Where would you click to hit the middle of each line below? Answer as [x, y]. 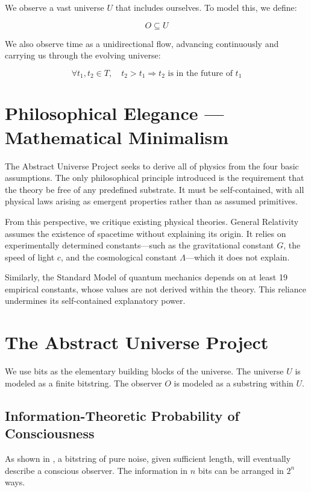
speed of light [30, 257]
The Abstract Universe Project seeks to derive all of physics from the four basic [152, 166]
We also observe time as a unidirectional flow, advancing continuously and [142, 43]
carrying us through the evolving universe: [83, 55]
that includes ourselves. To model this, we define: [206, 7]
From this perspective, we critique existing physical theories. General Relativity [152, 221]
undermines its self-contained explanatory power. [95, 301]
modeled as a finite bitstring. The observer [83, 383]
